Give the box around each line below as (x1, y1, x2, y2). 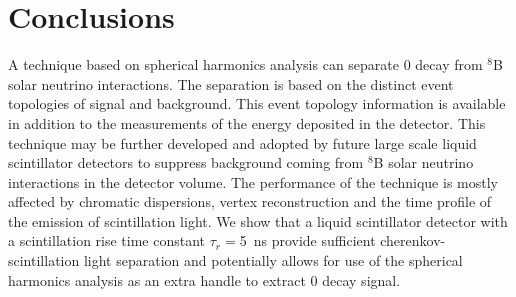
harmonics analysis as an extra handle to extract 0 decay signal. (8, 269, 401, 290)
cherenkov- (380, 230, 446, 251)
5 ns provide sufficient (239, 230, 376, 251)
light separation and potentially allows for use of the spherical (83, 250, 463, 271)
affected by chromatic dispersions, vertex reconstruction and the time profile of (8, 191, 492, 212)
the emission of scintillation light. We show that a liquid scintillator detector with (8, 210, 508, 231)
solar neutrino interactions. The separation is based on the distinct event (8, 73, 454, 94)
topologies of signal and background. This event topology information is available (8, 93, 506, 114)
